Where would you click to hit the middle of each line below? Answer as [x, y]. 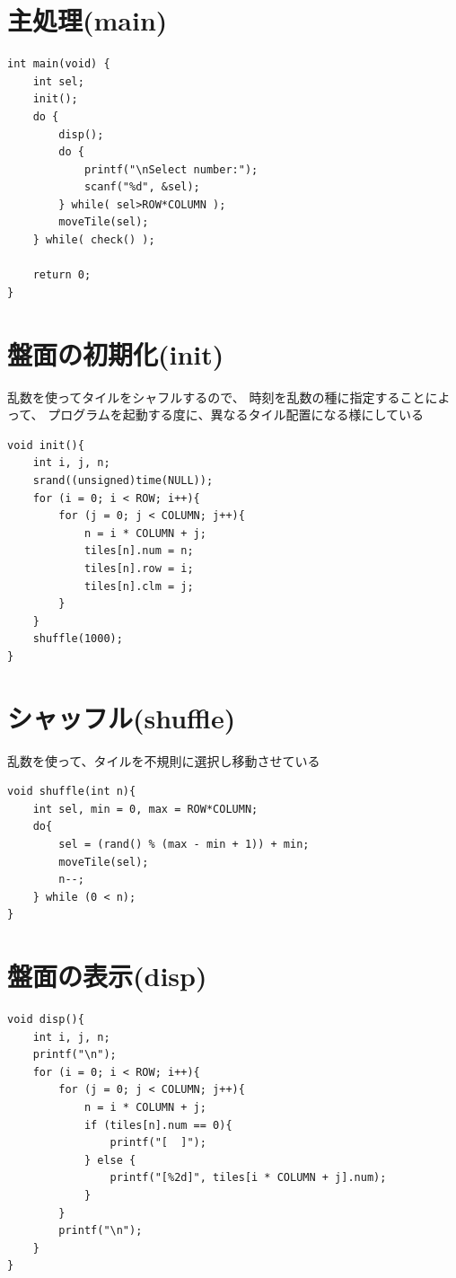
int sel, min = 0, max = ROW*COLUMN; [145, 809]
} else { [110, 1160]
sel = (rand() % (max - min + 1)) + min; [184, 844]
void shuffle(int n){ [72, 792]
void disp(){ [46, 1020]
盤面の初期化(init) [116, 353]
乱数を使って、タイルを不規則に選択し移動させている [164, 760]
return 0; [62, 275]
